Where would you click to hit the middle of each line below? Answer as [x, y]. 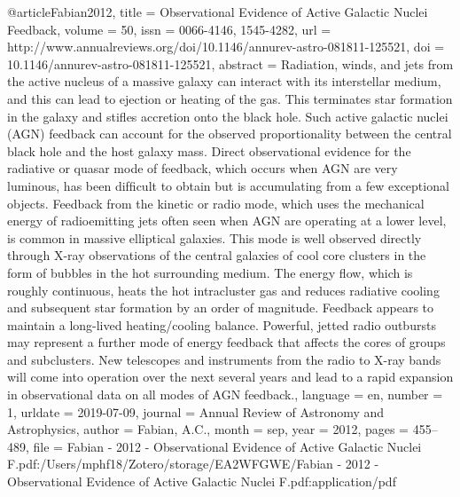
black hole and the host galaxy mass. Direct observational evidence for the [209, 150]
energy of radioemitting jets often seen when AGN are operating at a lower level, [227, 221]
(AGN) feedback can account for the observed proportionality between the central [230, 134]
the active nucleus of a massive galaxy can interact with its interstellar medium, [224, 81]
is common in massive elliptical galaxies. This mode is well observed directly [214, 237]
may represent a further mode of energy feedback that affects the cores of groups [226, 342]
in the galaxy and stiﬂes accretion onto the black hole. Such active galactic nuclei [228, 116]
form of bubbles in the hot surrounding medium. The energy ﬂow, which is [210, 272]
